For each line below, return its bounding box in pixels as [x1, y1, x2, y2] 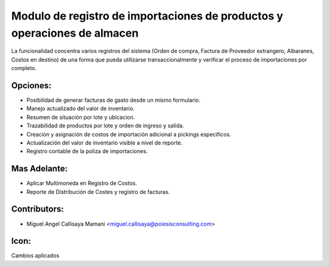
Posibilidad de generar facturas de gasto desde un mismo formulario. [26, 96, 200, 104]
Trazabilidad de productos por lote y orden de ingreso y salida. [26, 122, 185, 129]
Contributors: [11, 204, 64, 215]
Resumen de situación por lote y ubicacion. [26, 113, 135, 121]
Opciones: [11, 80, 52, 91]
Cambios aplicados [11, 252, 60, 259]
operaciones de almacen [11, 26, 139, 40]
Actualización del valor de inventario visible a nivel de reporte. [26, 139, 183, 146]
